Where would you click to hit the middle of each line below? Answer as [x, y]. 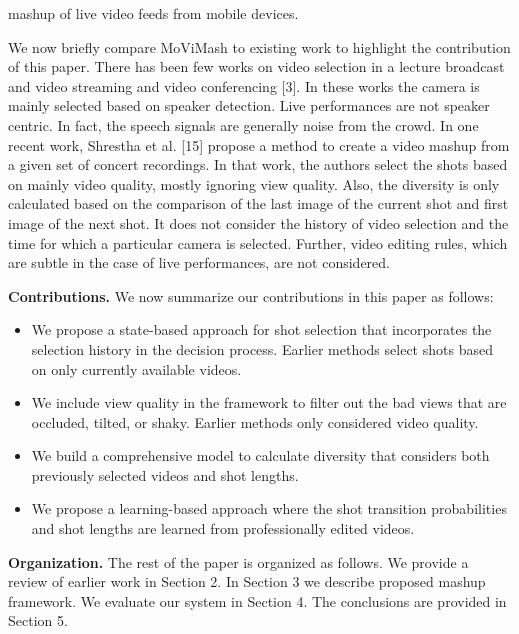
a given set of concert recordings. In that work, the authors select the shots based [258, 164]
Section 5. [38, 620]
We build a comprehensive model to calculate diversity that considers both [260, 455]
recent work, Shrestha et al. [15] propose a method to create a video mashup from [259, 144]
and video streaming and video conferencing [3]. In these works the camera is [244, 85]
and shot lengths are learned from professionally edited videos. [223, 528]
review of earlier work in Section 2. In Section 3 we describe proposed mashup [247, 581]
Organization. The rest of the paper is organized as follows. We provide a [238, 561]
